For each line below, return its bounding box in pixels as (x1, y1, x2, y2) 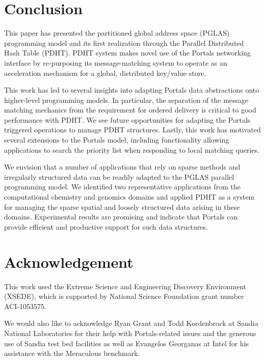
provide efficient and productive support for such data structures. (4, 221, 208, 232)
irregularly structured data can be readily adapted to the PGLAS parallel (4, 171, 234, 182)
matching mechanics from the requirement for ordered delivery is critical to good (4, 104, 256, 115)
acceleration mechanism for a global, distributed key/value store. (4, 67, 206, 78)
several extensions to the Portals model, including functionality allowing (4, 134, 229, 145)
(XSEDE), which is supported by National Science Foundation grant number (4, 291, 244, 301)
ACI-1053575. (4, 300, 46, 311)
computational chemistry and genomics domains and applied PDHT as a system (4, 191, 255, 202)
